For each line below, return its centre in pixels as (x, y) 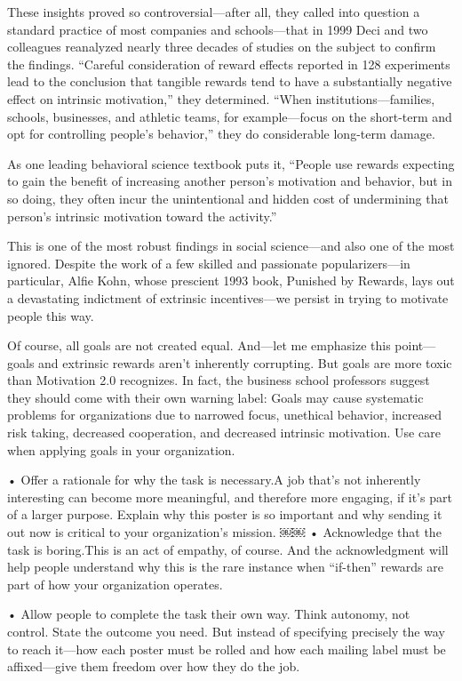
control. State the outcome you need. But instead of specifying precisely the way (226, 631)
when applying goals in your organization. (121, 449)
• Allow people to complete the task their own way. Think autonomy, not (209, 614)
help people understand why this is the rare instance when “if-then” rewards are (226, 567)
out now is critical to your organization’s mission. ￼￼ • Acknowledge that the (224, 532)
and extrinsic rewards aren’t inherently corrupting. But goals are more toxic (245, 362)
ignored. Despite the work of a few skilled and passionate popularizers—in (209, 263)
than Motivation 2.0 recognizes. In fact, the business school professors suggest (219, 380)
